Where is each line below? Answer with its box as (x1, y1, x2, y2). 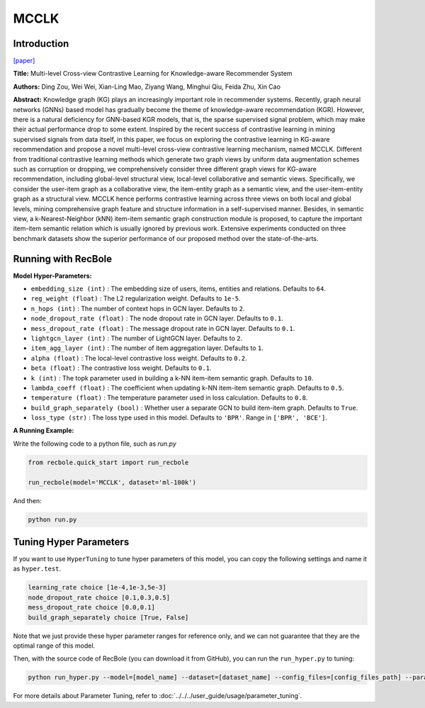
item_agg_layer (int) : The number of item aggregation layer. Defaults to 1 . (30, 344, 263, 352)
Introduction (13, 38, 69, 50)
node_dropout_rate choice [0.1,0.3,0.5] (28, 593, 170, 602)
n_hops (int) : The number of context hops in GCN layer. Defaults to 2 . (30, 304, 245, 313)
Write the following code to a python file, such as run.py (13, 439, 177, 448)
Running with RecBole (13, 252, 113, 265)
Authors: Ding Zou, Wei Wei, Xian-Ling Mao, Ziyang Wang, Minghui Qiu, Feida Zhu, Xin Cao (13, 82, 281, 91)
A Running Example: (13, 426, 74, 435)
